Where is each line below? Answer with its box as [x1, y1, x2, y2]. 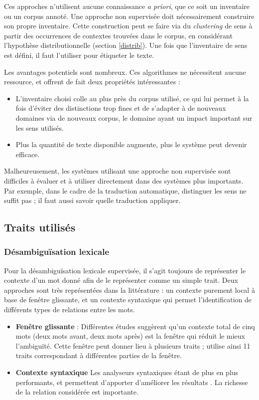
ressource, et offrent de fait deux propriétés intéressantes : [4, 76, 180, 87]
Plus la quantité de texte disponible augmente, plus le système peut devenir [15, 139, 247, 150]
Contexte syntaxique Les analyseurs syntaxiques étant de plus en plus [15, 367, 239, 378]
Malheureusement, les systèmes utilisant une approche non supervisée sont [4, 166, 231, 176]
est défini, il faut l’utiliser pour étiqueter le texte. [4, 49, 154, 60]
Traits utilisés [4, 219, 76, 235]
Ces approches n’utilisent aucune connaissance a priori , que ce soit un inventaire [4, 1, 250, 11]
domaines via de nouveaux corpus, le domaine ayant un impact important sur [15, 112, 253, 123]
